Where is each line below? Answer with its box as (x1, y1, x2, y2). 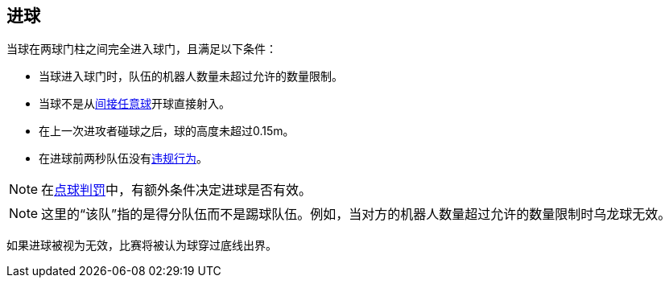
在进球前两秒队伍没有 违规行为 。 (39, 151, 208, 166)
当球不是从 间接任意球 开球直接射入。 (39, 97, 230, 111)
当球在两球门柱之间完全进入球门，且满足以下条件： (6, 42, 277, 56)
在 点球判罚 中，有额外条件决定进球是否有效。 (41, 182, 312, 199)
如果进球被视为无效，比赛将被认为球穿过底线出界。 (6, 238, 277, 253)
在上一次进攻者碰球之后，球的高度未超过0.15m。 (39, 124, 295, 138)
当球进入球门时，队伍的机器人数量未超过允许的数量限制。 (39, 69, 343, 84)
